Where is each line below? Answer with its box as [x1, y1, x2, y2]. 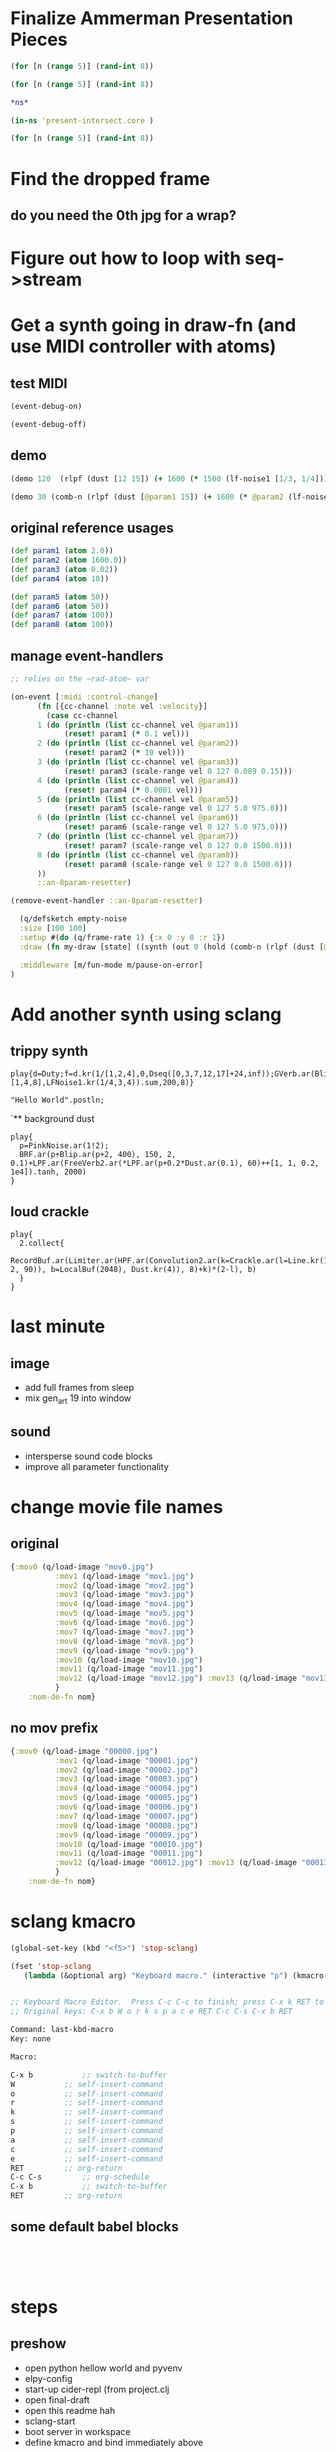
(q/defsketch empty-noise [19, 914, 128, 924]
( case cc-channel [46, 710, 118, 721]
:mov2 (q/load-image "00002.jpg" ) [54, 1765, 199, 1775]
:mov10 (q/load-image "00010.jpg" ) [54, 1839, 203, 1849]
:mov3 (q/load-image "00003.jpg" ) [54, 1774, 199, 1784]
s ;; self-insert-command [10, 2117, 163, 2127]
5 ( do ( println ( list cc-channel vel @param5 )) [36, 794, 240, 804]
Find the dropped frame [10, 167, 211, 190]
